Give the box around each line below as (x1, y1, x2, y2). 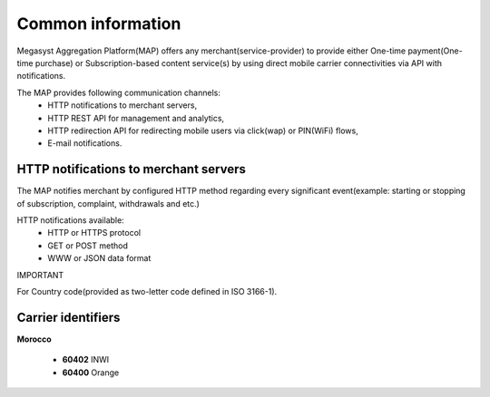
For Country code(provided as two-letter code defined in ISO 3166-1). (16, 286, 278, 296)
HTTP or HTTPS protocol (47, 228, 141, 238)
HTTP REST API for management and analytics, (47, 112, 225, 123)
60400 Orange (62, 367, 120, 378)
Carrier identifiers (16, 309, 121, 325)
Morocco (16, 334, 52, 344)
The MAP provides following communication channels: (16, 87, 221, 98)
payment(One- (407, 45, 463, 56)
